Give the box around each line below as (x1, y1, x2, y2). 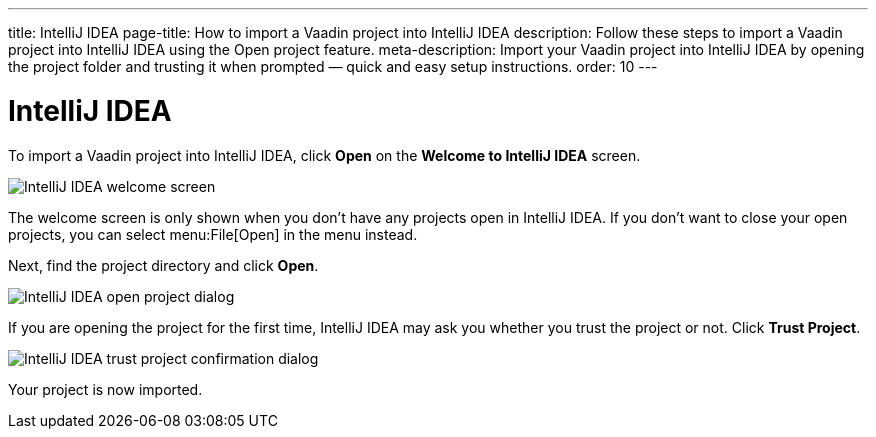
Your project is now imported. (8, 380, 203, 398)
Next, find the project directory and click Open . (8, 256, 319, 274)
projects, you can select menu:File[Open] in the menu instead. (8, 225, 418, 243)
